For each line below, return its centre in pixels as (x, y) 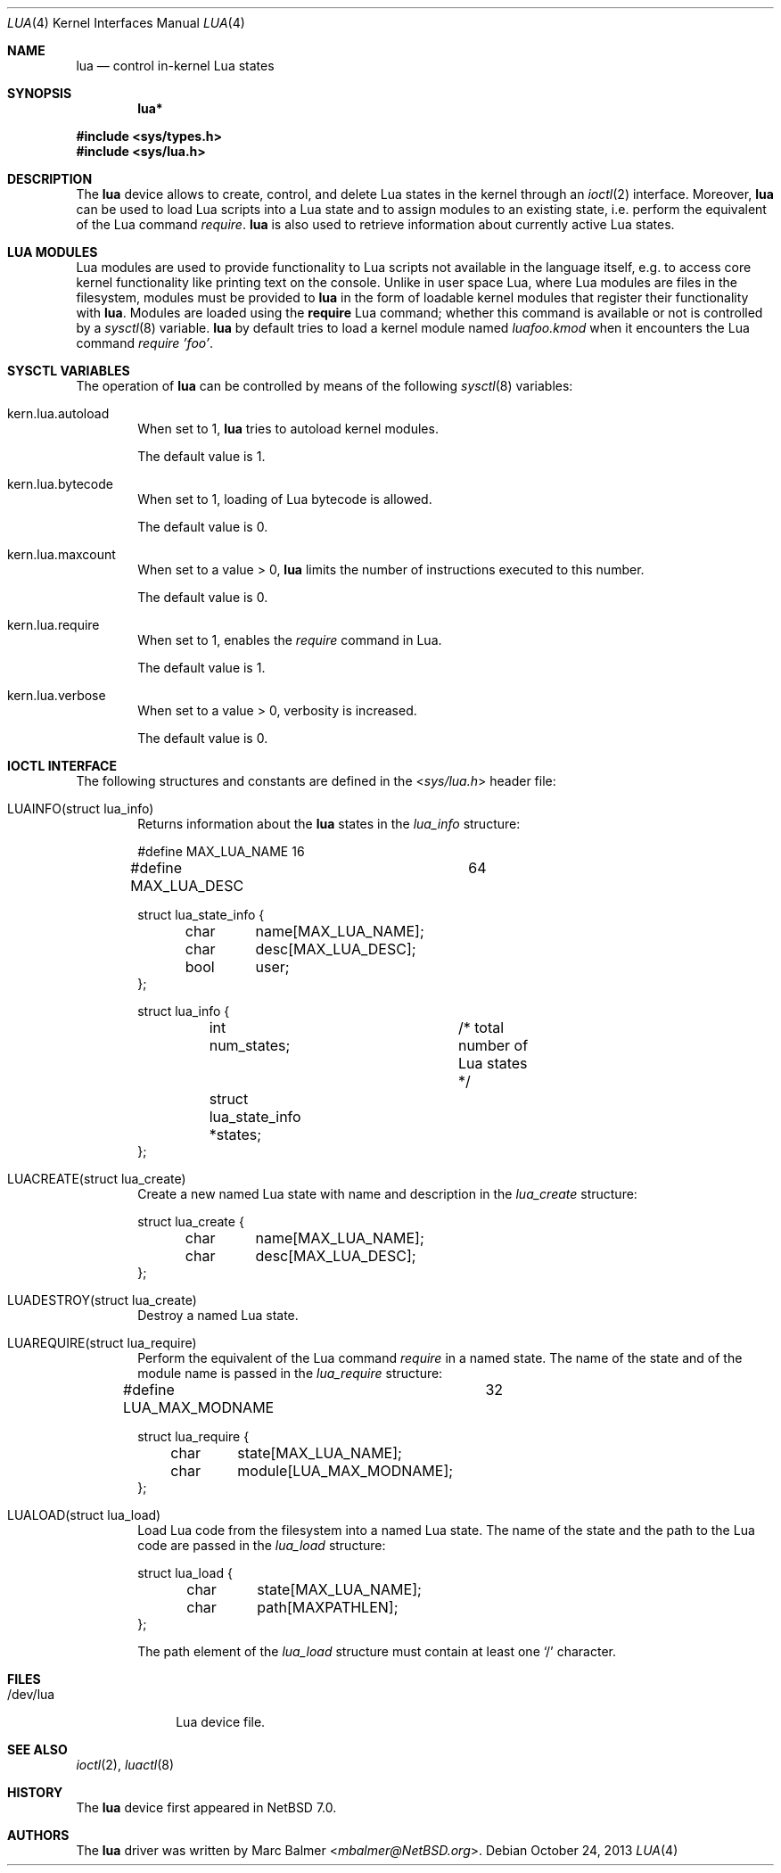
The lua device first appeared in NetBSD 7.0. (206, 1807)
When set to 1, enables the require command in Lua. (290, 640)
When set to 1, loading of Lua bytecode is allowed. (285, 499)
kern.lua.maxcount (62, 554)
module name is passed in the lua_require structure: (290, 1373)
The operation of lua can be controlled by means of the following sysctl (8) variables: (325, 386)
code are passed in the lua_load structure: (262, 1545)
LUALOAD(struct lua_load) (84, 1515)
